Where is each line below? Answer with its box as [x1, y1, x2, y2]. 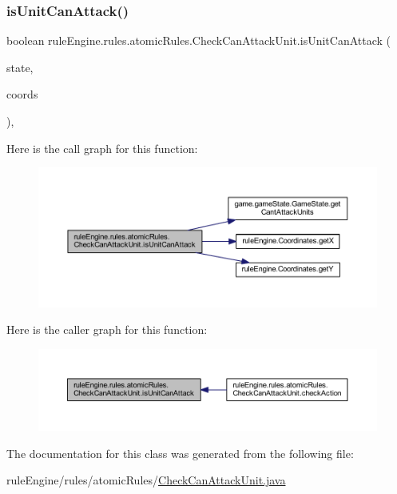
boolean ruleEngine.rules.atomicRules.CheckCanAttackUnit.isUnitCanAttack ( [6, 32, 391, 49]
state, [6, 58, 34, 75]
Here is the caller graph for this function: [6, 321, 208, 338]
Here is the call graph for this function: [6, 139, 198, 156]
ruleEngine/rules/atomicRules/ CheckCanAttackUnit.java [6, 472, 286, 488]
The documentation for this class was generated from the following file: [6, 444, 354, 461]
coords [6, 86, 38, 102]
